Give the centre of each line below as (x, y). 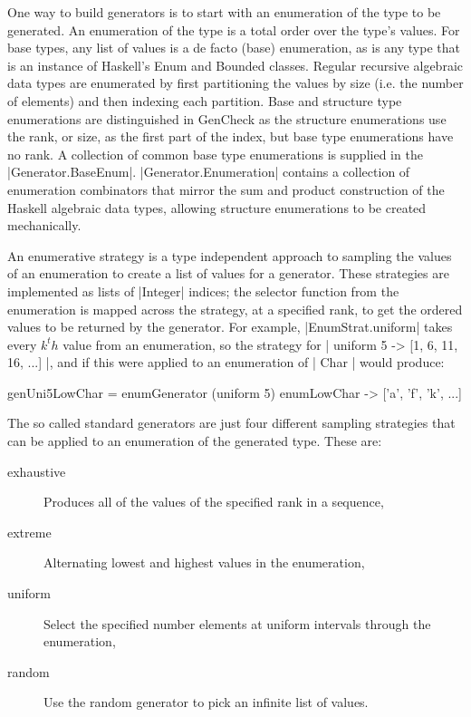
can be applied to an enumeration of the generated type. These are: (195, 441)
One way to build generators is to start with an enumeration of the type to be (224, 12)
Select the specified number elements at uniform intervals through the (237, 623)
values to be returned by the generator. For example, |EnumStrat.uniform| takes (230, 327)
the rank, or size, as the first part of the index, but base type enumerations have (231, 136)
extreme (29, 532)
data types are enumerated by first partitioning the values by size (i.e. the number (235, 83)
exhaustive (37, 471)
